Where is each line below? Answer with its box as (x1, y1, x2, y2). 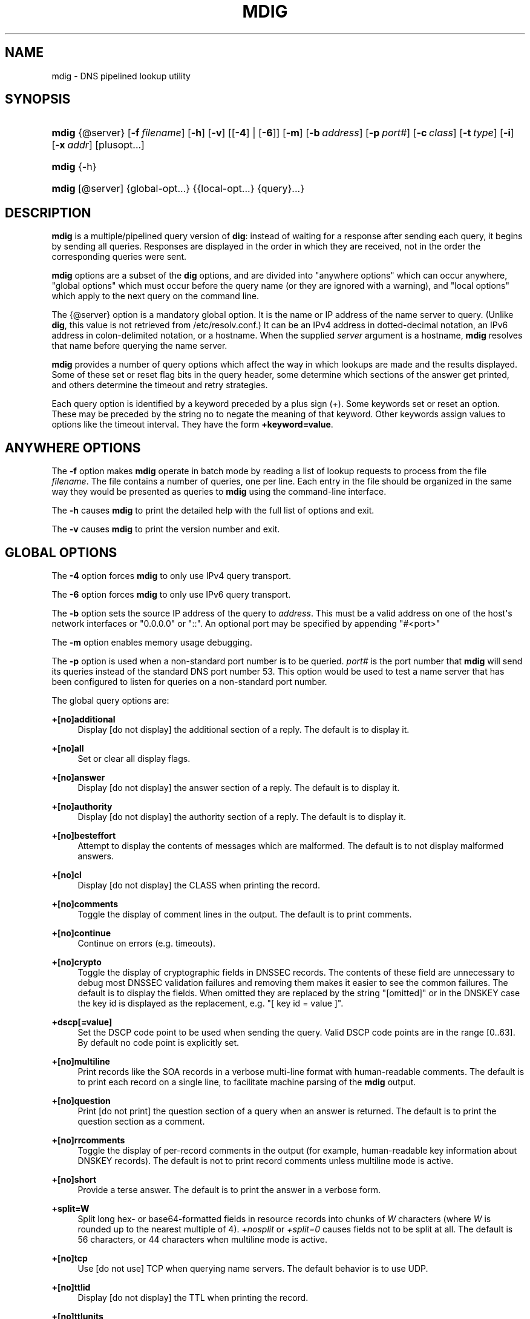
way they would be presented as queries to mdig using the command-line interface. (51, 486, 387, 497)
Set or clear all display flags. (77, 753, 191, 764)
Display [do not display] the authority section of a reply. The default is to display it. (77, 811, 406, 822)
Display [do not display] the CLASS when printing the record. (77, 879, 320, 890)
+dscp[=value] (51, 1016, 113, 1027)
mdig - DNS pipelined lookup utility (51, 70, 191, 81)
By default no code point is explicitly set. (77, 1037, 240, 1048)
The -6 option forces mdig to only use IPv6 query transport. (51, 589, 291, 600)
